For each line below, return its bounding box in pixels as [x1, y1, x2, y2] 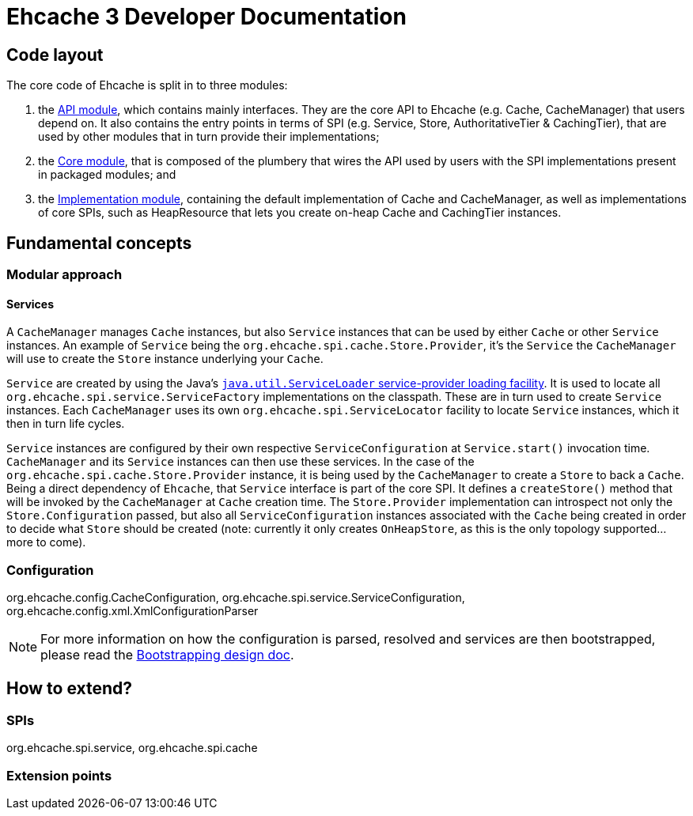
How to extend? [6, 678, 133, 699]
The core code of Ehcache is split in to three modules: [6, 78, 288, 93]
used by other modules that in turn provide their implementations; [38, 130, 380, 144]
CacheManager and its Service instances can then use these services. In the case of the [6, 455, 475, 469]
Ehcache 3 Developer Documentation [6, 3, 407, 30]
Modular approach [6, 266, 123, 283]
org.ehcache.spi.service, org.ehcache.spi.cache [6, 741, 258, 755]
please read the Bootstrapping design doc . [40, 646, 294, 663]
